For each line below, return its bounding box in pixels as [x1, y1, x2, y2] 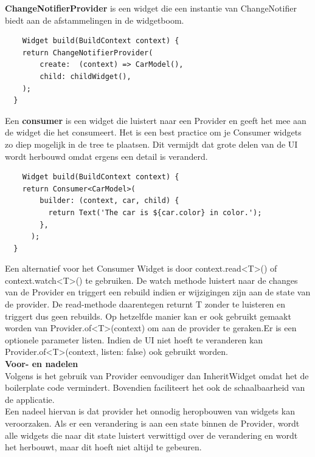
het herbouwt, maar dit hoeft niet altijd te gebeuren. [5, 441, 202, 453]
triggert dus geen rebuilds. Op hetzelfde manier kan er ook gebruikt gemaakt [5, 309, 291, 322]
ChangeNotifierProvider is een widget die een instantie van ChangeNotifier [5, 2, 297, 14]
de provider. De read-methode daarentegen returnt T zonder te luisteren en [5, 298, 286, 311]
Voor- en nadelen [5, 357, 78, 370]
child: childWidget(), [40, 72, 131, 81]
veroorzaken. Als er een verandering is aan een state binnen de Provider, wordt [5, 417, 300, 429]
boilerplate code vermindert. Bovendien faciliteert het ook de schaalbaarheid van [5, 381, 305, 394]
